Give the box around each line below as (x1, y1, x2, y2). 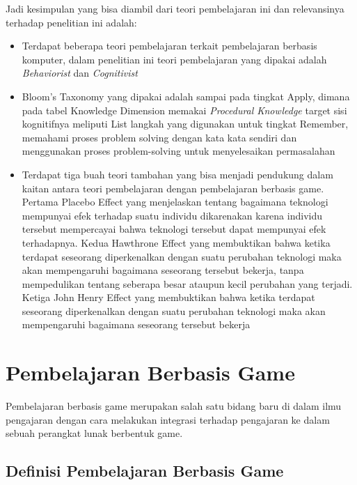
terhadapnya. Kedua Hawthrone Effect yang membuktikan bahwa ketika (22, 235, 331, 249)
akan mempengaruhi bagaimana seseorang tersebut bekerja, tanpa (22, 263, 304, 277)
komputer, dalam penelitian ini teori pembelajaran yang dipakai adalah (22, 52, 327, 66)
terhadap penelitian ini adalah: (6, 15, 137, 29)
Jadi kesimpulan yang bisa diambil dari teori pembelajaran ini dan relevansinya (6, 1, 344, 15)
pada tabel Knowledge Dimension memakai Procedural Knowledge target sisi (22, 102, 347, 117)
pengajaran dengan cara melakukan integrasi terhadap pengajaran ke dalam (6, 412, 330, 426)
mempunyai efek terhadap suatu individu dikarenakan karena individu (22, 208, 322, 222)
